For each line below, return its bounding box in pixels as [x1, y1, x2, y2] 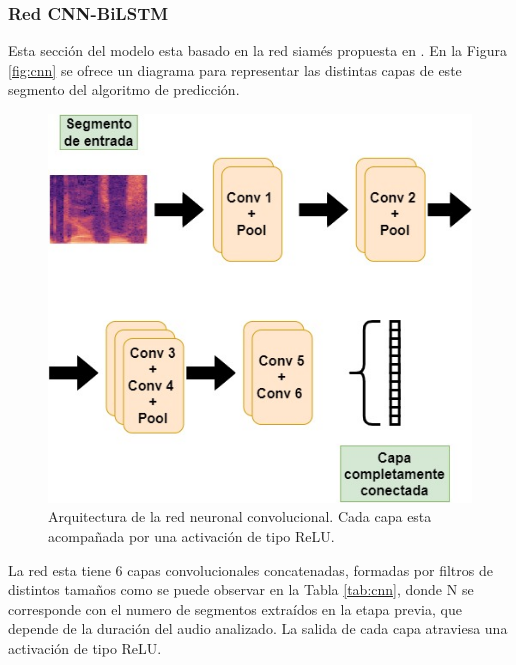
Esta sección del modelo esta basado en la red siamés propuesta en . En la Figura [8, 40, 507, 61]
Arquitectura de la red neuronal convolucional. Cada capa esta [48, 506, 432, 527]
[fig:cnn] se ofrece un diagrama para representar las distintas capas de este [8, 59, 462, 80]
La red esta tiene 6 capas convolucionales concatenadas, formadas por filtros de [8, 559, 493, 580]
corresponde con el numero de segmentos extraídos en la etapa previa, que [8, 598, 462, 619]
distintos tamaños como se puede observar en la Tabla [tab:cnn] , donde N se [8, 579, 474, 600]
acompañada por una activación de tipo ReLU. [48, 525, 335, 546]
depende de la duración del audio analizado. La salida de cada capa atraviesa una [8, 618, 508, 639]
